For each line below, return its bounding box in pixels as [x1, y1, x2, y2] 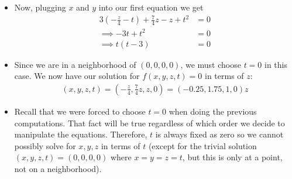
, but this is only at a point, [182, 151, 283, 163]
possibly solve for [14, 139, 76, 152]
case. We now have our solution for [14, 70, 140, 82]
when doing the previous [169, 105, 257, 117]
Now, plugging [14, 1, 66, 13]
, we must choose [180, 58, 241, 70]
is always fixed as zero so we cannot [155, 128, 284, 140]
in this [264, 58, 287, 70]
